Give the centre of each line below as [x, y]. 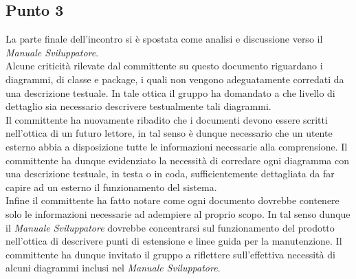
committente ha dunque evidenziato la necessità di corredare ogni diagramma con [178, 160]
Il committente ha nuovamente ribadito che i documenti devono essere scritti [167, 119]
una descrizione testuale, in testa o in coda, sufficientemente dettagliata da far [170, 174]
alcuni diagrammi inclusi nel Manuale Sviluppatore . [113, 268]
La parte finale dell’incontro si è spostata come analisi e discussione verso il [164, 39]
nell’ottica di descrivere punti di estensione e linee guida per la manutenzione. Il [174, 241]
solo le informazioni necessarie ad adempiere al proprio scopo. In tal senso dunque [178, 213]
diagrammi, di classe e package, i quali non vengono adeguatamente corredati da [175, 79]
